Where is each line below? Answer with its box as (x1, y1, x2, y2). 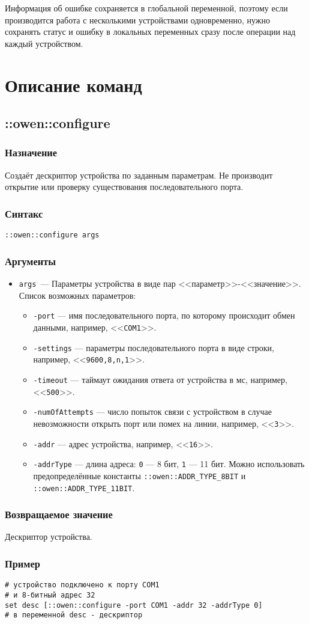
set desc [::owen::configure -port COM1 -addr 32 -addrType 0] (5, 601, 263, 610)
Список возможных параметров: (19, 289, 136, 301)
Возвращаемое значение (5, 507, 113, 522)
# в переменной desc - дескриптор (5, 611, 143, 620)
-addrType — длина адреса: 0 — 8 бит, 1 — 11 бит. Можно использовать (33, 457, 305, 470)
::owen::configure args (5, 231, 100, 240)
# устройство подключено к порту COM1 (5, 581, 160, 590)
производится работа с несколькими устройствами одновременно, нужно (5, 13, 270, 26)
